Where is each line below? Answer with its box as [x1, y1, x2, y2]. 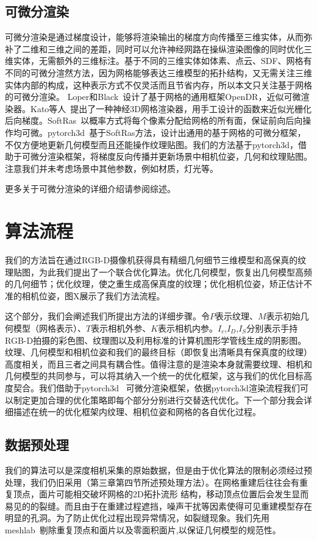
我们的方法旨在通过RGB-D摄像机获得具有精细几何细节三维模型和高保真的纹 [5, 254, 307, 266]
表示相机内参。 [158, 322, 218, 335]
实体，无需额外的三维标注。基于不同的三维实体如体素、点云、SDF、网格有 [13, 54, 312, 67]
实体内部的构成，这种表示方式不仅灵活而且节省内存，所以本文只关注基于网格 [5, 78, 312, 91]
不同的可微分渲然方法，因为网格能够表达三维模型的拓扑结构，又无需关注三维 [5, 66, 312, 79]
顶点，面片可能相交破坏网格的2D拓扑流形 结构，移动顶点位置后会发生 [13, 488, 292, 500]
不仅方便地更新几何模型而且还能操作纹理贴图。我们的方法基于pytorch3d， [5, 138, 299, 151]
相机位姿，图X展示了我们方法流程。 [21, 289, 165, 302]
